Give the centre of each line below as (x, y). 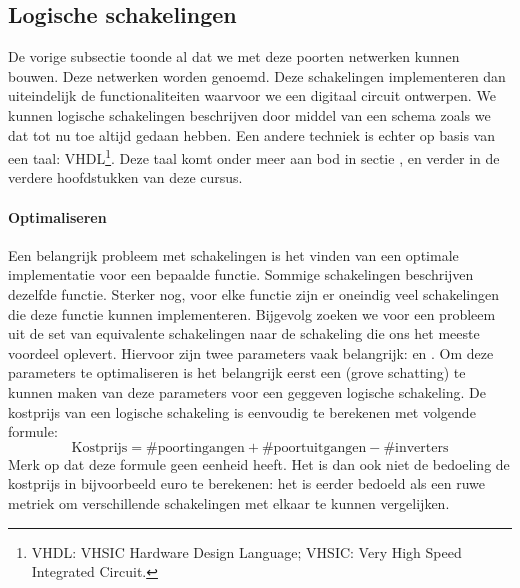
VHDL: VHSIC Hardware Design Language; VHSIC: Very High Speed (246, 551)
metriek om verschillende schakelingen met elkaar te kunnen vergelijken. (229, 502)
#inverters (416, 447)
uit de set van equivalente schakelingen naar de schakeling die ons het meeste (244, 333)
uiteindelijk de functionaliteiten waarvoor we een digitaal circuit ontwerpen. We (252, 95)
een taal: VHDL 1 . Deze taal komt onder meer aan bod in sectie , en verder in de (254, 156)
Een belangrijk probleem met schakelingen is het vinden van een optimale (233, 254)
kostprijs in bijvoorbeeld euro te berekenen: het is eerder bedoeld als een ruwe (246, 483)
